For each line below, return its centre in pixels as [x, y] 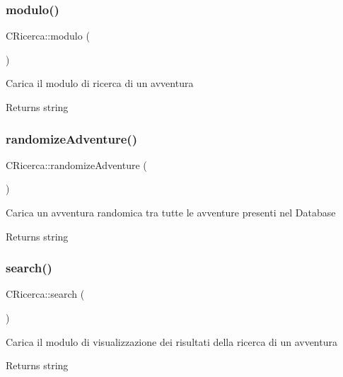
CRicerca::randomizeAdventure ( [76, 164]
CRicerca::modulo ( [48, 36]
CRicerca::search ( [45, 294]
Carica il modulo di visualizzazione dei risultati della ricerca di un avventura [171, 341]
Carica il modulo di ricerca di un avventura [100, 83]
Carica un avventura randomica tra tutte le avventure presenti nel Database [171, 212]
